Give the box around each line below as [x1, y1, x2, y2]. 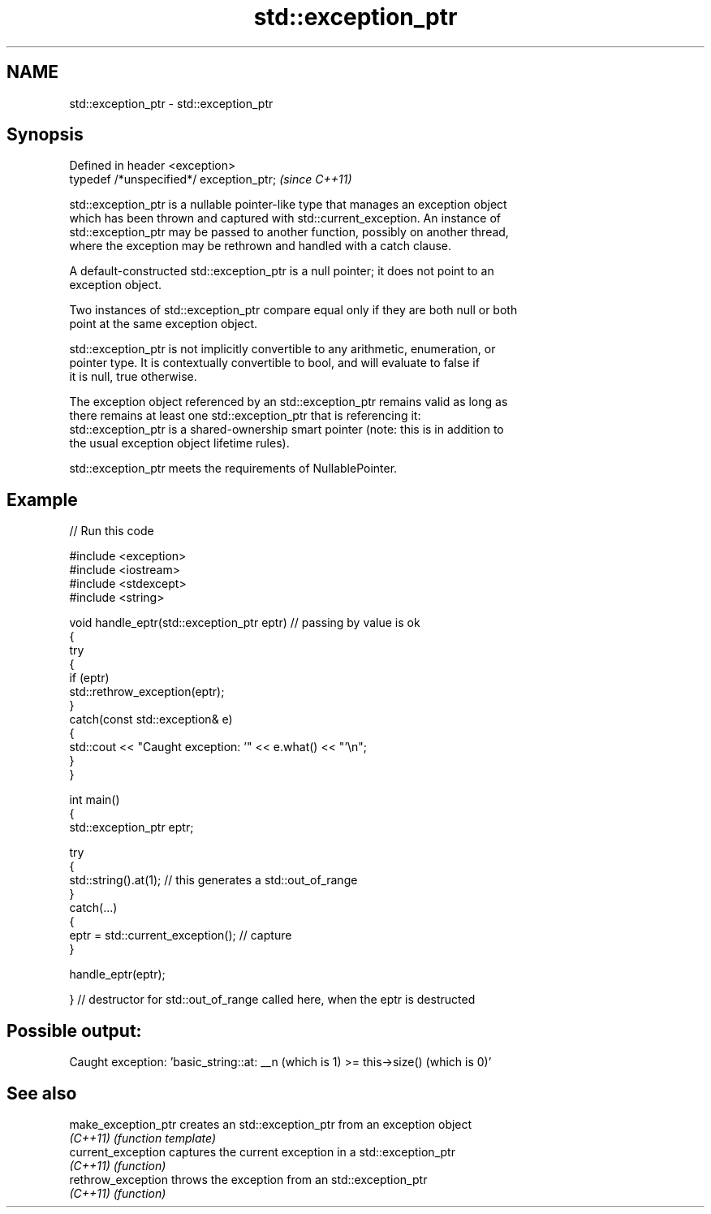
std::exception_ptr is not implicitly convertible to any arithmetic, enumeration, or [69, 342, 496, 356]
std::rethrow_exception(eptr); [69, 685, 225, 699]
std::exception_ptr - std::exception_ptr [69, 96, 274, 110]
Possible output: [6, 1020, 142, 1041]
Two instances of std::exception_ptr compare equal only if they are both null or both [69, 303, 518, 318]
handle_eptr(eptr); [69, 967, 166, 982]
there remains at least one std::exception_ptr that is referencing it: [69, 408, 421, 423]
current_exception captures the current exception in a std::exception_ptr [69, 1144, 455, 1159]
